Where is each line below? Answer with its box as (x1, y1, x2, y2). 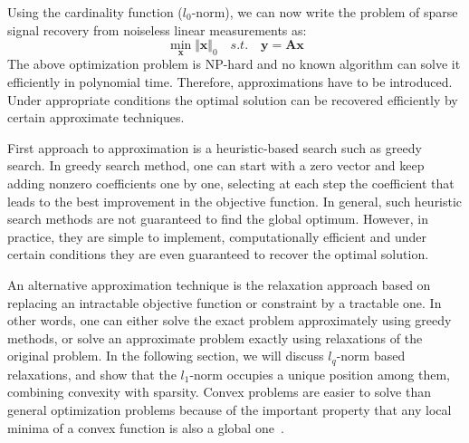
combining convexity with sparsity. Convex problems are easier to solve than (7, 382, 431, 401)
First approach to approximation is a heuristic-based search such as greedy (7, 138, 422, 157)
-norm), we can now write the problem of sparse (191, 3, 458, 21)
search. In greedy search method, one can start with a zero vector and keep (7, 156, 425, 175)
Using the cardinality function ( (7, 3, 183, 21)
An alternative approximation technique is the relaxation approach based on (7, 274, 431, 294)
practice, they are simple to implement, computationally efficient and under (7, 226, 426, 246)
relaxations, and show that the (7, 364, 177, 383)
